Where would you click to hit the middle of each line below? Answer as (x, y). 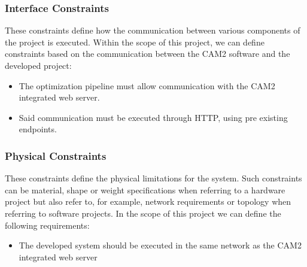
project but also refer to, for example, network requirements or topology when (148, 201)
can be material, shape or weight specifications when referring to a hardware (145, 189)
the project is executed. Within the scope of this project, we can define (135, 42)
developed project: (38, 65)
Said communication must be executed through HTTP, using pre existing (153, 117)
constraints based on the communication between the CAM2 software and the (148, 54)
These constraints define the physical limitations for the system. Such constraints (153, 178)
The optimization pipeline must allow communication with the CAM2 (147, 85)
